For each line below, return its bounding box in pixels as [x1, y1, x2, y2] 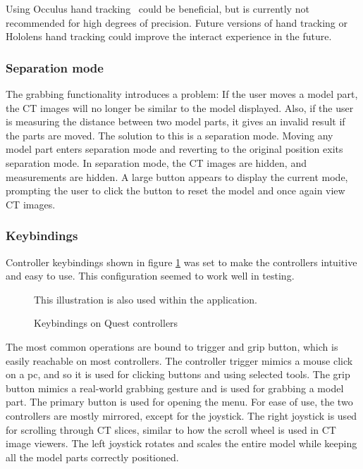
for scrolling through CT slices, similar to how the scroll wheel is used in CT [6, 422, 336, 437]
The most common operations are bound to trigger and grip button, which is [6, 339, 338, 354]
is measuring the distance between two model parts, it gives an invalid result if [6, 114, 345, 129]
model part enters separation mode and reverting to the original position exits [6, 142, 343, 156]
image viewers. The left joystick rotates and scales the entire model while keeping [6, 436, 357, 451]
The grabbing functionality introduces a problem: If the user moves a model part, [6, 87, 358, 101]
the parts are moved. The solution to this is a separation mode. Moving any [6, 127, 333, 142]
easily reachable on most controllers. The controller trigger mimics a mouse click [6, 353, 353, 368]
